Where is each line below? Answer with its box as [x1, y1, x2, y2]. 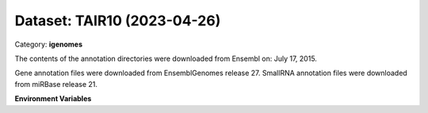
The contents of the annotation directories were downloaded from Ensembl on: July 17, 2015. [14, 54, 317, 63]
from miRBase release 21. [14, 79, 98, 89]
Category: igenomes [14, 40, 83, 49]
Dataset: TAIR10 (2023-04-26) [14, 12, 221, 29]
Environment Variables [14, 94, 92, 104]
